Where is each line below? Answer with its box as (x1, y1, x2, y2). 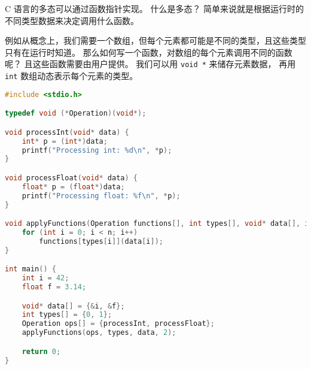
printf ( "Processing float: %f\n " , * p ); (22, 191, 181, 200)
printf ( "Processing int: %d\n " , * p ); (22, 146, 172, 155)
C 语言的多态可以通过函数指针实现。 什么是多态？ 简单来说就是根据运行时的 (5, 2, 304, 14)
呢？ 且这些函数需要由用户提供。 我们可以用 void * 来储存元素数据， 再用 (5, 58, 296, 70)
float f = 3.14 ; (22, 282, 87, 291)
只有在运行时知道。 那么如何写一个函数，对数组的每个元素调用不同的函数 (5, 46, 292, 58)
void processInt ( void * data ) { (5, 128, 129, 137)
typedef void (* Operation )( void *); (5, 109, 147, 118)
